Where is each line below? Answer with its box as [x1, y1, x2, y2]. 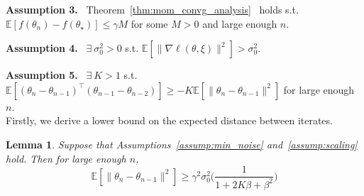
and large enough [202, 16, 277, 31]
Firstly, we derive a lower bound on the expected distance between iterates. [6, 113, 333, 128]
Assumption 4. [6, 40, 78, 55]
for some [131, 16, 168, 31]
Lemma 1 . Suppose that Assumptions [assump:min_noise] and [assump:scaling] [6, 136, 358, 151]
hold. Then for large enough [6, 151, 126, 165]
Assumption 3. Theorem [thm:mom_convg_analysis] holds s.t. [6, 2, 299, 16]
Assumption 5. [6, 67, 78, 82]
